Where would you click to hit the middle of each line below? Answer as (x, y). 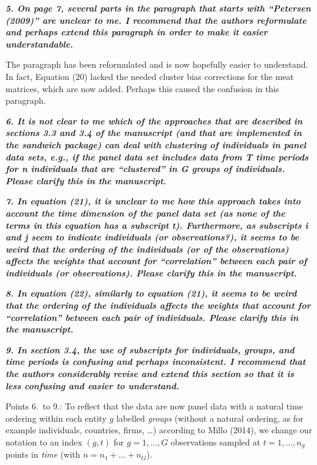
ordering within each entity (56, 418)
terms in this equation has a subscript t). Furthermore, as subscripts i (157, 225)
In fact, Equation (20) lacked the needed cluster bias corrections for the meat (150, 76)
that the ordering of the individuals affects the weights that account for (158, 305)
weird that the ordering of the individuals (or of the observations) (147, 249)
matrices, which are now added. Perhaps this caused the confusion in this (142, 88)
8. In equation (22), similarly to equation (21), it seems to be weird (151, 293)
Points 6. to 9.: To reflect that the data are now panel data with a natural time (155, 406)
